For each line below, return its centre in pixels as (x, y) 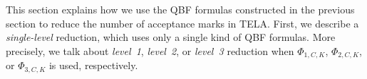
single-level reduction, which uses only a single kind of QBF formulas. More (171, 37)
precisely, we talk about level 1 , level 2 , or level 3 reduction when (150, 50)
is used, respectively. (93, 65)
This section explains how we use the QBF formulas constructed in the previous (180, 9)
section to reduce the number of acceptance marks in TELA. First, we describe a (182, 23)
